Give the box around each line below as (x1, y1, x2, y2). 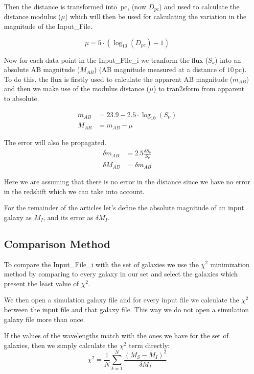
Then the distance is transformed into (4, 1, 117, 11)
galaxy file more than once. (4, 314, 85, 324)
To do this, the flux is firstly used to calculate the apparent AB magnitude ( (4, 74, 233, 84)
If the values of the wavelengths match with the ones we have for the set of (4, 330, 229, 341)
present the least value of (4, 278, 79, 288)
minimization (210, 259, 250, 269)
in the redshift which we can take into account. (4, 186, 145, 196)
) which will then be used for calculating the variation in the (65, 11, 247, 22)
